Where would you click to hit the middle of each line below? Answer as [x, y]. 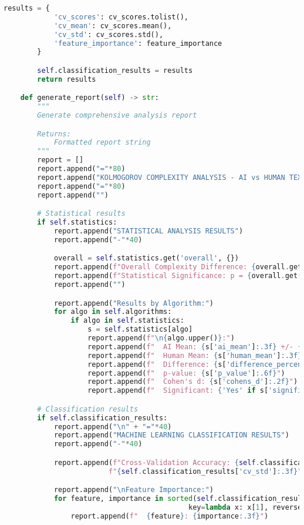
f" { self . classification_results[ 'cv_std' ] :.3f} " [205, 471]
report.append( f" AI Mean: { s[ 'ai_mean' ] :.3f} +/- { [195, 347]
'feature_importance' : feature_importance [138, 43]
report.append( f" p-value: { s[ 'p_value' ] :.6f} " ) [186, 373]
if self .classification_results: [102, 418]
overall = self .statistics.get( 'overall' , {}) [146, 258]
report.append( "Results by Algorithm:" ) [134, 303]
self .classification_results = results [115, 70]
